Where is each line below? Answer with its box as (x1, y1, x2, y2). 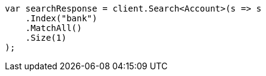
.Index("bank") (25, 13, 97, 23)
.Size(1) (25, 33, 67, 43)
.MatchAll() (25, 23, 82, 33)
